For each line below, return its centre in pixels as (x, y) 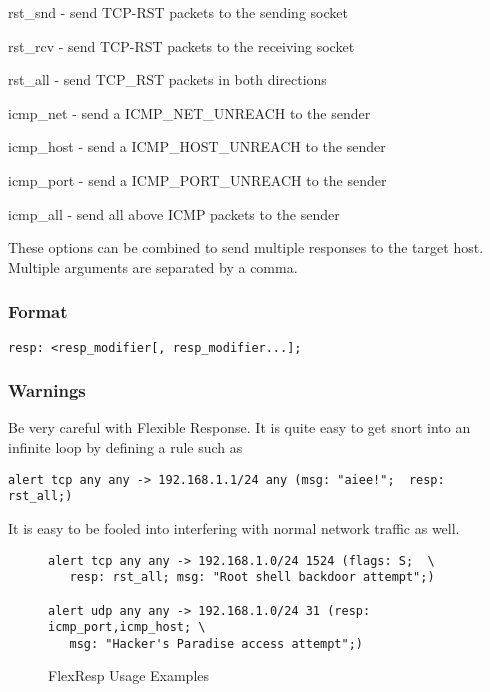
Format (38, 311)
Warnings (47, 390)
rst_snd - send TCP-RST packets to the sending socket (178, 12)
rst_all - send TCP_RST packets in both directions (167, 79)
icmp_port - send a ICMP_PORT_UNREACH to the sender (197, 179)
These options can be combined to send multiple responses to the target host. (246, 247)
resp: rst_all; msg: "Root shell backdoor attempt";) (252, 577)
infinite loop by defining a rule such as (125, 447)
